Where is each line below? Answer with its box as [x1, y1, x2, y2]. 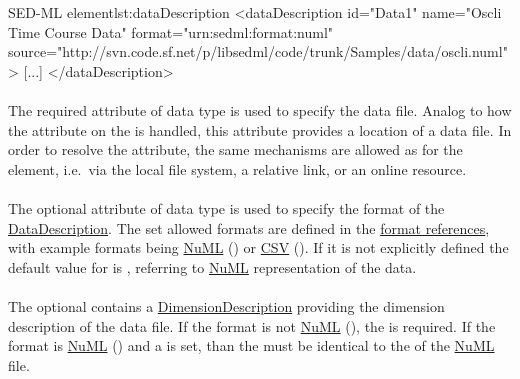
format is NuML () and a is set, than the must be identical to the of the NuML [8, 335, 495, 356]
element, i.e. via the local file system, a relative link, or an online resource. [8, 158, 467, 179]
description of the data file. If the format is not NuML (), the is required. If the [8, 315, 496, 336]
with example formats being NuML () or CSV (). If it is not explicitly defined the [8, 237, 509, 258]
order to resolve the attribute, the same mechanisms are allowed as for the [8, 139, 463, 160]
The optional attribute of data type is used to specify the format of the [8, 197, 445, 218]
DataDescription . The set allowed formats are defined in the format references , [8, 217, 490, 238]
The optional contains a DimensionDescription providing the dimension [8, 295, 445, 316]
